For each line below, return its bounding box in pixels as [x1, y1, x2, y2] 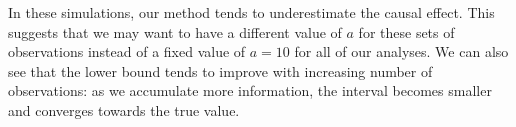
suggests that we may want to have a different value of [8, 21, 342, 42]
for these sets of [358, 21, 455, 42]
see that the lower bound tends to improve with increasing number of [8, 60, 433, 81]
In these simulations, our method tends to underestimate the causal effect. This [8, 2, 495, 22]
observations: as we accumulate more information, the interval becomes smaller [8, 80, 492, 101]
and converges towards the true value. [8, 99, 240, 120]
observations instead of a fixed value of [8, 41, 246, 62]
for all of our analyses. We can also [294, 41, 509, 62]
